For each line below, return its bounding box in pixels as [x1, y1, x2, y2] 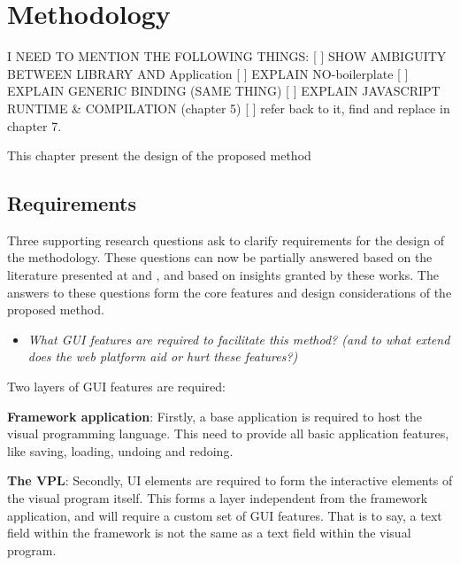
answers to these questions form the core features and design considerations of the [7, 282, 452, 301]
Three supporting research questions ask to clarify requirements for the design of [7, 230, 444, 249]
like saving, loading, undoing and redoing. [7, 441, 234, 460]
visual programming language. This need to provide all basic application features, [7, 424, 449, 443]
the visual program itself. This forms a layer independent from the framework [7, 489, 428, 507]
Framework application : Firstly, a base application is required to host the [7, 406, 422, 425]
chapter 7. [7, 116, 62, 135]
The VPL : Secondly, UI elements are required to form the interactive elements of [7, 471, 453, 490]
